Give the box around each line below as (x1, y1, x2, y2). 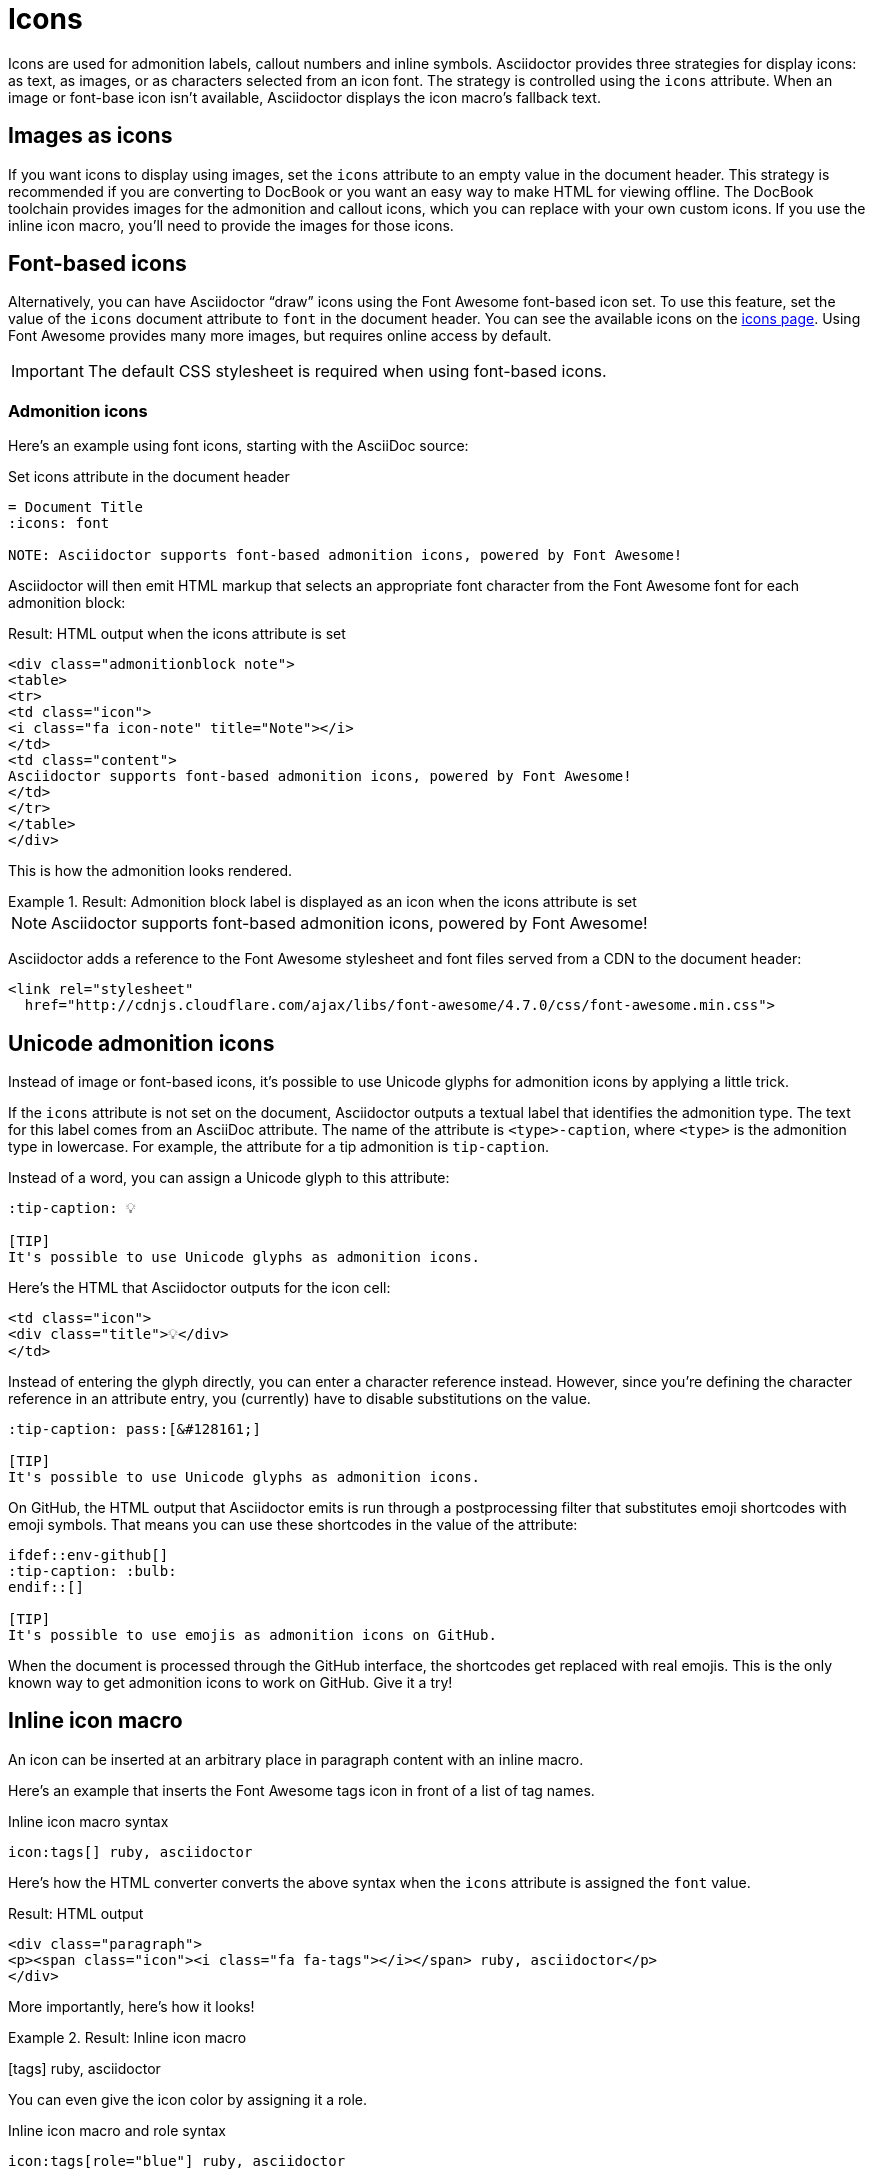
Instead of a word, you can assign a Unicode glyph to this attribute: (8, 1169, 450, 1187)
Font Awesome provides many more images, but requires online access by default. (8, 327, 552, 345)
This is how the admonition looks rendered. (8, 862, 293, 880)
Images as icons (8, 123, 173, 149)
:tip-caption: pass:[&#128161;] (8, 1421, 261, 1438)
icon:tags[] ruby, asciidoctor (8, 1843, 253, 1860)
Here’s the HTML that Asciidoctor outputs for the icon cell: (8, 1279, 391, 1297)
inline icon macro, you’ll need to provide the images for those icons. (8, 216, 454, 234)
